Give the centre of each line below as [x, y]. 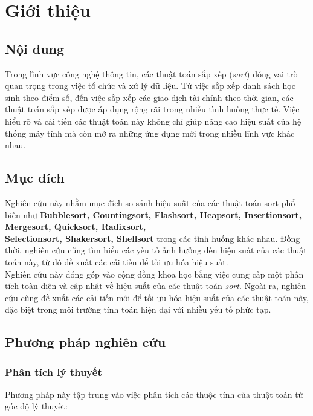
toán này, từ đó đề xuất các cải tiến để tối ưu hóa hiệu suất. [117, 262]
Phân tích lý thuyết [53, 372]
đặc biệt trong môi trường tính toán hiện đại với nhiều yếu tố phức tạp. [138, 309]
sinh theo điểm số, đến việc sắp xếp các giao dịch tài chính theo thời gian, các [149, 97]
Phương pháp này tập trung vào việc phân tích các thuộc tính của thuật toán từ [154, 394]
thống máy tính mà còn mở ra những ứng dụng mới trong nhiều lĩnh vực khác [150, 133]
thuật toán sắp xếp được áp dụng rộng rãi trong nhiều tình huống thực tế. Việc [152, 109]
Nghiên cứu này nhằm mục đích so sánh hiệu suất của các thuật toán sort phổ [150, 202]
